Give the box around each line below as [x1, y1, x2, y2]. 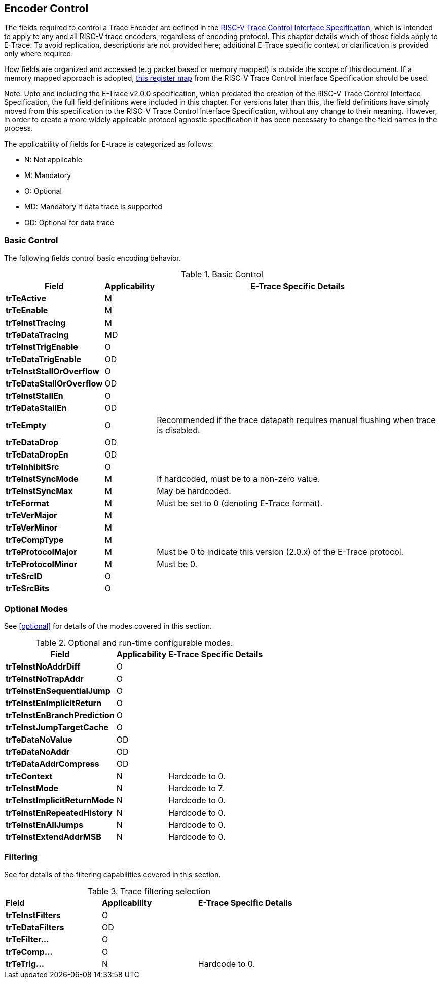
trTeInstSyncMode [6, 474, 79, 484]
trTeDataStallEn [6, 403, 67, 413]
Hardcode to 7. [168, 783, 224, 793]
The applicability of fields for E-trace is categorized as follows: [4, 139, 213, 149]
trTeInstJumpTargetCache [6, 722, 108, 732]
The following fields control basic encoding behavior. [4, 254, 181, 263]
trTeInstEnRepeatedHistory [6, 807, 113, 818]
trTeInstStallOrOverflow [6, 366, 99, 377]
